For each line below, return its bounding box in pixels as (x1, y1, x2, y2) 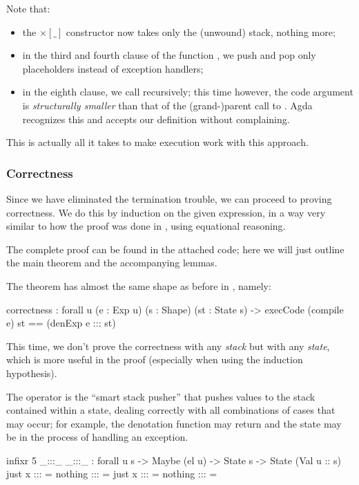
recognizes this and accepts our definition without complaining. (22, 111, 290, 126)
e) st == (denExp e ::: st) (6, 315, 116, 330)
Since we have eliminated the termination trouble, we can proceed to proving (6, 191, 332, 205)
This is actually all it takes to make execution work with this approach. (6, 135, 309, 149)
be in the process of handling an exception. (6, 430, 188, 444)
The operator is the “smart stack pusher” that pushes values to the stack (6, 389, 316, 403)
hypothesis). (6, 365, 57, 380)
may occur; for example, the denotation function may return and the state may (6, 416, 342, 430)
